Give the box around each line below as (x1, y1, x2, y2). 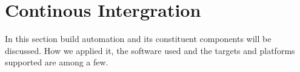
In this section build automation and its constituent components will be (5, 32, 272, 45)
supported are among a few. (5, 56, 108, 68)
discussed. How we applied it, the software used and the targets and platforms (5, 44, 295, 56)
